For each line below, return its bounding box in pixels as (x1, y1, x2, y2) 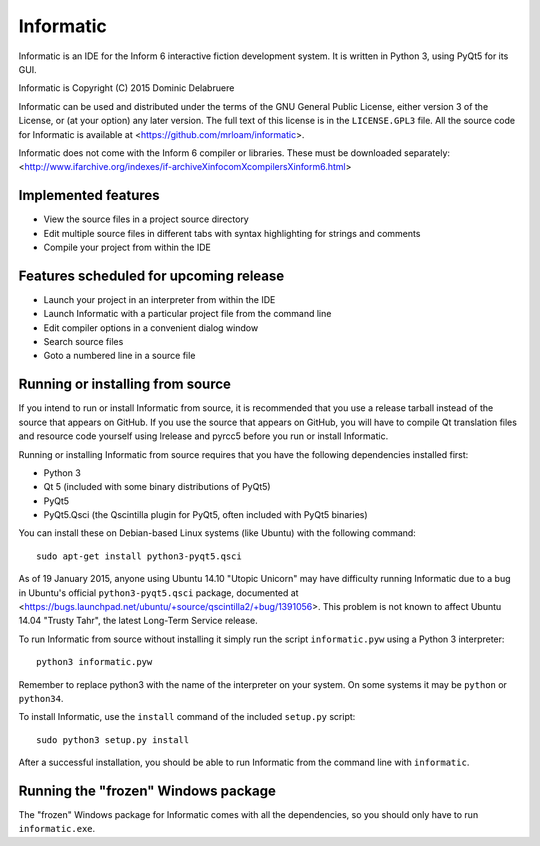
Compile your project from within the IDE (43, 241, 212, 253)
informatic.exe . (18, 823, 96, 835)
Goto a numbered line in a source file (43, 350, 196, 362)
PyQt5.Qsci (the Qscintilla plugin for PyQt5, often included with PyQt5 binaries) (43, 509, 369, 521)
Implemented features (18, 187, 160, 204)
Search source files (43, 336, 124, 348)
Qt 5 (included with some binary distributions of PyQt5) (43, 481, 271, 493)
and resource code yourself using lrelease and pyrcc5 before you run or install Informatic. (18, 430, 389, 442)
